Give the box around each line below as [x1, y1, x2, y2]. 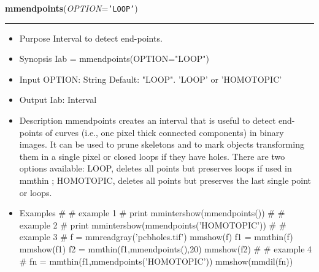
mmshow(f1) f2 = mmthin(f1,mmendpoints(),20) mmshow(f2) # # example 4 [19, 242, 312, 255]
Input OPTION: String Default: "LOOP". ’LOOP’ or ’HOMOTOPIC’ [19, 72, 282, 85]
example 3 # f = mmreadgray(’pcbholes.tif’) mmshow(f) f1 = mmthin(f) [19, 230, 293, 243]
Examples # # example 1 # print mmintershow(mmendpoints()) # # [19, 206, 285, 219]
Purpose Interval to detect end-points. [19, 31, 163, 44]
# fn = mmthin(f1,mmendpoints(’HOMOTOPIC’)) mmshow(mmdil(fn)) [19, 254, 293, 267]
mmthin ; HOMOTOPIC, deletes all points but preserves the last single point [19, 174, 311, 186]
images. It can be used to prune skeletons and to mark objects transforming [19, 138, 304, 151]
